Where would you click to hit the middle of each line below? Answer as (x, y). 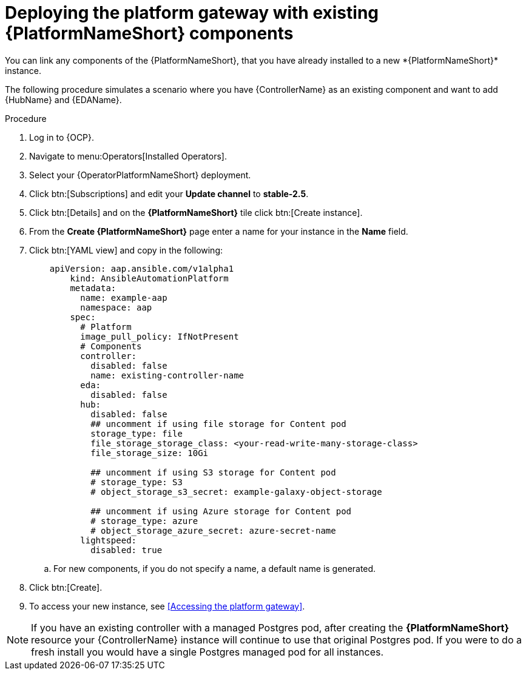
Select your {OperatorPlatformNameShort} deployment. (140, 175)
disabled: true (126, 550)
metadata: (93, 288)
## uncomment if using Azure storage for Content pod (221, 511)
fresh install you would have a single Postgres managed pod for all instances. (207, 652)
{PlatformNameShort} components (149, 33)
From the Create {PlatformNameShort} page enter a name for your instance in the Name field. (219, 231)
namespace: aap (116, 307)
